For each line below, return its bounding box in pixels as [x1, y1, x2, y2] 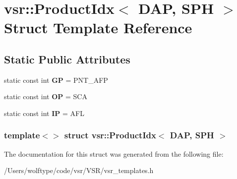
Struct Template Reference [4, 17, 192, 38]
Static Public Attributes [4, 51, 130, 66]
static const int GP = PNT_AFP [4, 74, 108, 85]
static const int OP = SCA [4, 91, 87, 102]
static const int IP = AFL [4, 108, 84, 118]
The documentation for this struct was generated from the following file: [4, 148, 224, 159]
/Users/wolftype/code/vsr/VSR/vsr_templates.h [4, 165, 154, 176]
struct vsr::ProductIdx [64, 129, 156, 141]
